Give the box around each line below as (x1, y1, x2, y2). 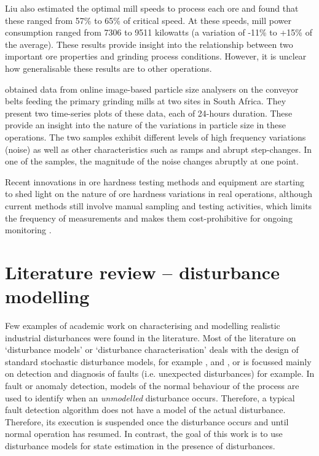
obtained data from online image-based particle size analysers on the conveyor (5, 82, 299, 95)
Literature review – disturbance (5, 259, 280, 284)
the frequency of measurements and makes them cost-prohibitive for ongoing (5, 211, 293, 224)
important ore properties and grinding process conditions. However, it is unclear (5, 50, 307, 63)
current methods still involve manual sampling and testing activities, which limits (5, 199, 312, 212)
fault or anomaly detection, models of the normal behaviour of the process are (5, 379, 299, 392)
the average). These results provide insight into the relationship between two (5, 37, 293, 50)
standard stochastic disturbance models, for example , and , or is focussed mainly (5, 355, 312, 368)
